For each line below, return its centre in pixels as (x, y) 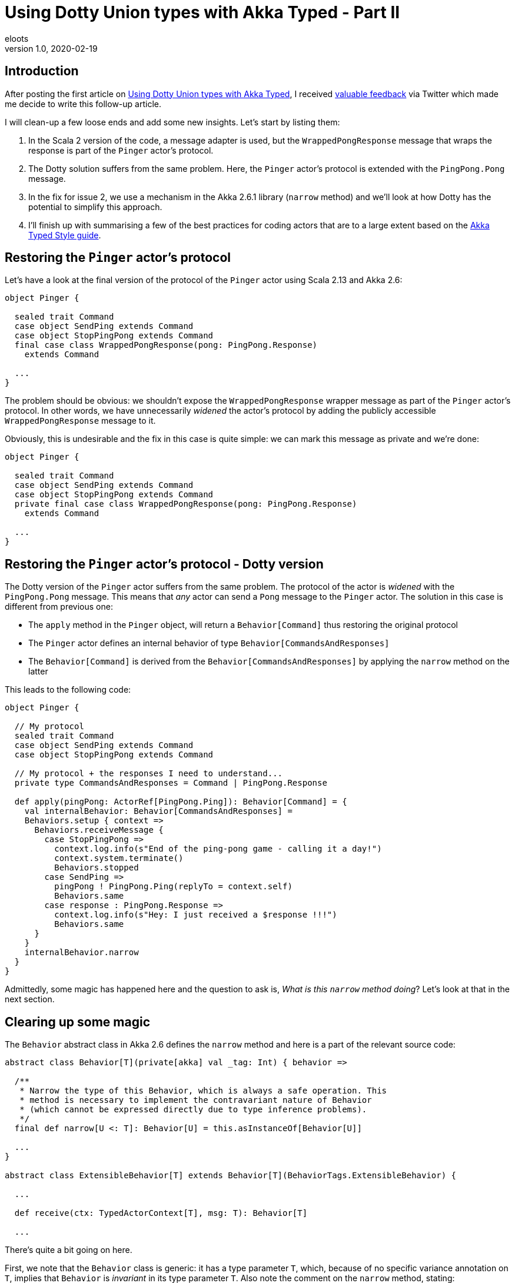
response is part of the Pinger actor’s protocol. (121, 150)
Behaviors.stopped (97, 868)
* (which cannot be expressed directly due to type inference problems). (193, 1110)
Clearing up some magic (78, 1022)
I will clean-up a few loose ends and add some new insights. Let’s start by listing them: (172, 122)
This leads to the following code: (68, 690)
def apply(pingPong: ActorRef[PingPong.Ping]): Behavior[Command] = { (181, 802)
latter (38, 672)
